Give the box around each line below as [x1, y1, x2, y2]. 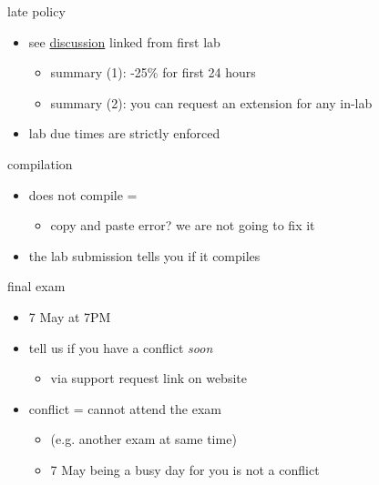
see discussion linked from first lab [28, 32, 220, 51]
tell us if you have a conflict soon [28, 338, 213, 357]
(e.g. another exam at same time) [50, 429, 237, 449]
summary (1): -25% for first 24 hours [50, 63, 256, 82]
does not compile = [28, 185, 138, 204]
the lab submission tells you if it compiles [28, 246, 261, 265]
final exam [7, 277, 66, 296]
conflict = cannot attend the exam [28, 399, 221, 418]
